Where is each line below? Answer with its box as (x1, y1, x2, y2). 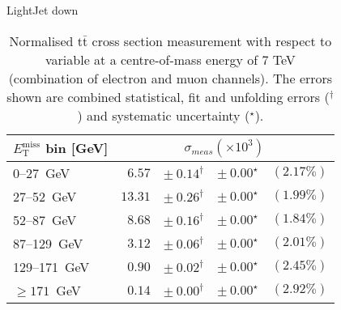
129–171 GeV (13, 257, 90, 276)
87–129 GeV (13, 233, 83, 253)
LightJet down (6, 2, 79, 18)
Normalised (9, 31, 74, 50)
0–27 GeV (13, 163, 70, 182)
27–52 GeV (13, 186, 77, 206)
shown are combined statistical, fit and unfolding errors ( (6, 87, 330, 106)
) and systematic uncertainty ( (77, 105, 250, 125)
